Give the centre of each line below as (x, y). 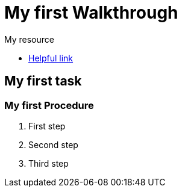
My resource (29, 39)
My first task (43, 81)
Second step (53, 144)
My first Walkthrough (91, 13)
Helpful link (51, 58)
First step (47, 126)
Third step (49, 163)
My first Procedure (49, 105)
